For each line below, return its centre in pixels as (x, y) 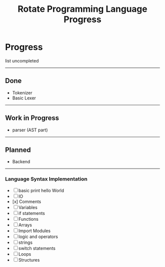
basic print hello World (41, 190)
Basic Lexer (24, 98)
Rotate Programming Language (82, 9)
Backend (21, 162)
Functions (28, 219)
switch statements (37, 248)
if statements (32, 213)
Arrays (25, 225)
